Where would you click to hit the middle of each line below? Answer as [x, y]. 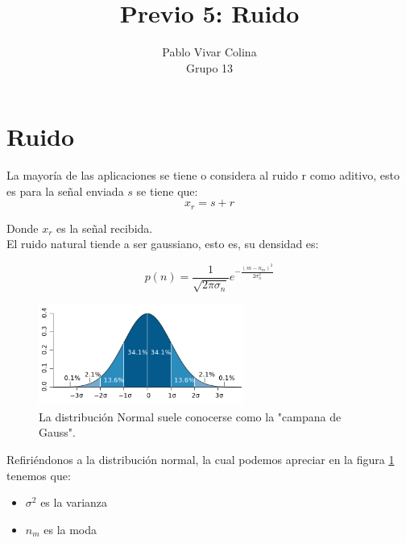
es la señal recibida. [105, 228]
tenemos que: [39, 475]
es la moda [70, 529]
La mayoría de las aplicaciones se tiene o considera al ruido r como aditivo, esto [203, 175]
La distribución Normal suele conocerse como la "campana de [190, 416]
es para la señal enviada [65, 191]
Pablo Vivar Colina [209, 52]
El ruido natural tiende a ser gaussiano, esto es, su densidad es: [163, 244]
